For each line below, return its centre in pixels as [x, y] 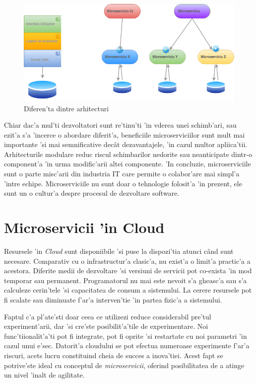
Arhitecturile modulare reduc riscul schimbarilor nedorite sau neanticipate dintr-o [128, 154]
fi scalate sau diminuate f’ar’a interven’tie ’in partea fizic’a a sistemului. [113, 299]
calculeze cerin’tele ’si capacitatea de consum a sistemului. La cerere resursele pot [128, 290]
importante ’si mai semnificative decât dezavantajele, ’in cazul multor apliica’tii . [126, 144]
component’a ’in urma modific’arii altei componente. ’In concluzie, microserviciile [128, 164]
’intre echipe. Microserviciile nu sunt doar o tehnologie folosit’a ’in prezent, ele [123, 183]
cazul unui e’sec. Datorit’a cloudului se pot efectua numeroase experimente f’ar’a [127, 345]
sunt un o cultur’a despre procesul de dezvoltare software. [92, 193]
